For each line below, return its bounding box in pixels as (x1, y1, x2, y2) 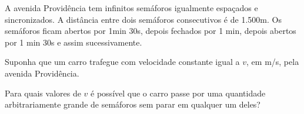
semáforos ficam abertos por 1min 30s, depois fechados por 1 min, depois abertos (5, 25, 296, 37)
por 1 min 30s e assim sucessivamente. (5, 36, 142, 48)
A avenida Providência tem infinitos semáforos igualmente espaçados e (5, 2, 258, 13)
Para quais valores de (5, 87, 81, 99)
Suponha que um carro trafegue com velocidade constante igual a (5, 56, 240, 68)
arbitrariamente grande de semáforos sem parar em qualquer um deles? (5, 98, 260, 110)
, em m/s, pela (246, 56, 299, 68)
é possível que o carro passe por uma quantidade (91, 87, 266, 99)
